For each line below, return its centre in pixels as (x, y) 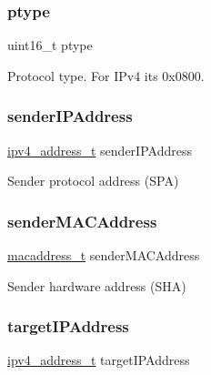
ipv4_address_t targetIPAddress (99, 360)
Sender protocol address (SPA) (93, 181)
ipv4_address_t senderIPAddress (100, 150)
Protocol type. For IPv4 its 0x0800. (106, 75)
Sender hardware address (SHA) (97, 285)
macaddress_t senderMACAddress (104, 255)
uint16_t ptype (50, 45)
